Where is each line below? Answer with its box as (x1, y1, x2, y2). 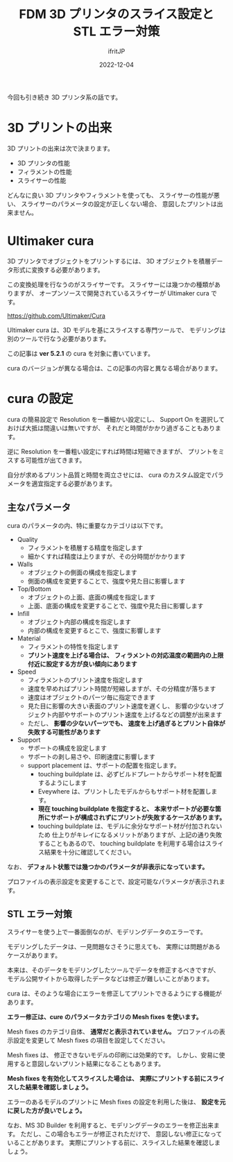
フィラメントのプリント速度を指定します (27, 676, 144, 684)
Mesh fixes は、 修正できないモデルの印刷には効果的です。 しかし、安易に (7, 1051, 220, 1059)
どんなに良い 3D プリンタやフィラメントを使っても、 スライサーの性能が (7, 191, 214, 199)
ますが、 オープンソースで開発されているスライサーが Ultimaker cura (12, 289, 209, 297)
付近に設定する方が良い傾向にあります (27, 660, 137, 668)
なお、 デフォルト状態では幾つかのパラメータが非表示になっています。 (7, 862, 209, 871)
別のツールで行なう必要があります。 (7, 334, 110, 343)
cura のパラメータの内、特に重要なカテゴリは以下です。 (7, 521, 167, 529)
